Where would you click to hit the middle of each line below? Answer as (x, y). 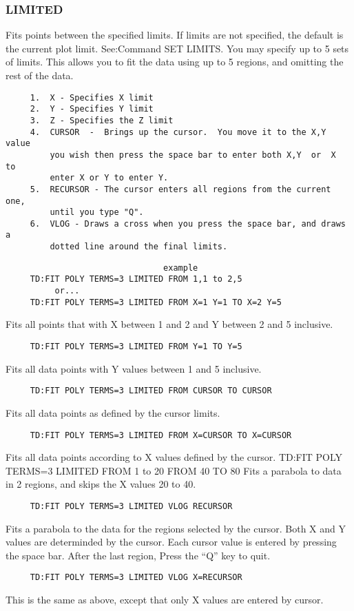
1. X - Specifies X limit (92, 97)
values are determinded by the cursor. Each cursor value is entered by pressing (171, 542)
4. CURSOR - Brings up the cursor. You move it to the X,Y (178, 132)
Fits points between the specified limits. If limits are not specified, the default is (175, 35)
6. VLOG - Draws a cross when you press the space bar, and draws (188, 224)
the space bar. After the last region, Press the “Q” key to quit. (138, 555)
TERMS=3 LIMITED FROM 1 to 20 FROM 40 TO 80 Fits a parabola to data (174, 470)
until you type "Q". (97, 213)
